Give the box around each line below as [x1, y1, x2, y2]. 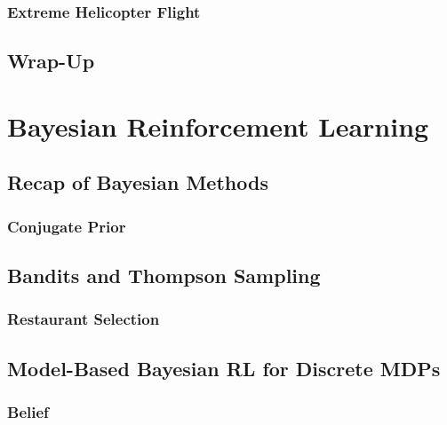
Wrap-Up [7, 47, 95, 75]
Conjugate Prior [7, 215, 126, 237]
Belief [7, 400, 49, 422]
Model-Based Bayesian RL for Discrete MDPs [7, 354, 441, 382]
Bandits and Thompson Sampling [7, 262, 321, 289]
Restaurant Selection [7, 308, 160, 330]
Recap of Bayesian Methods [7, 169, 268, 196]
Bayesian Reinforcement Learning [7, 107, 429, 144]
